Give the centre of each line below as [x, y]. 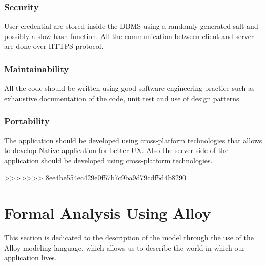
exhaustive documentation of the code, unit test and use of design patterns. [123, 98]
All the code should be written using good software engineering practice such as [129, 88]
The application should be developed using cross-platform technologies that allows [133, 140]
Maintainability [37, 69]
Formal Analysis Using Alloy [108, 213]
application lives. [30, 258]
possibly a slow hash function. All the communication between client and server [129, 36]
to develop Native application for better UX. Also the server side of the [116, 150]
